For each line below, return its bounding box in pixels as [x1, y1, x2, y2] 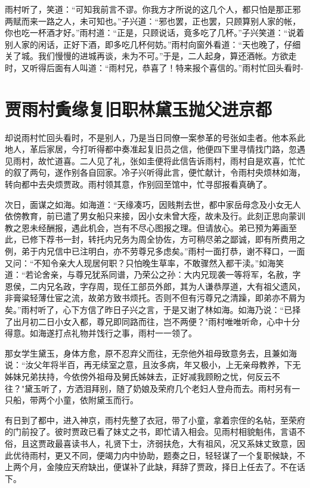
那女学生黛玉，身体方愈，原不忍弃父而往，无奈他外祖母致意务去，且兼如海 [5, 346, 297, 359]
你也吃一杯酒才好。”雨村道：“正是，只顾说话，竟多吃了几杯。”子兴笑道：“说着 [5, 26, 305, 39]
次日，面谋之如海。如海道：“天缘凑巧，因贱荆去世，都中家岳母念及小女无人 [5, 198, 301, 210]
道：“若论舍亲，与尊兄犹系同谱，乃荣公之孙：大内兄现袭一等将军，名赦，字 [5, 268, 301, 281]
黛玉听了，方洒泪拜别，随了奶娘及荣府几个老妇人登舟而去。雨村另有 [24, 382, 292, 394]
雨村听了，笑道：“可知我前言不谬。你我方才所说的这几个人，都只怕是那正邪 [5, 3, 301, 15]
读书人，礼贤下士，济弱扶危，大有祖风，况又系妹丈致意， [71, 437, 297, 449]
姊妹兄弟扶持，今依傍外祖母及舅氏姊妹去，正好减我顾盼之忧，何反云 [5, 370, 272, 382]
